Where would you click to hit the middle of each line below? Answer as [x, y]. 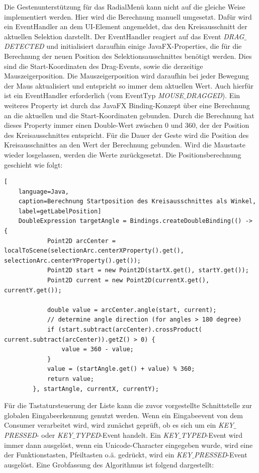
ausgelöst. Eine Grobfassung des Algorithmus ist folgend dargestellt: [109, 464]
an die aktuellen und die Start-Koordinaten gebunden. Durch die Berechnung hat [129, 115]
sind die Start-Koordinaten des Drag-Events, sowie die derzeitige [104, 66]
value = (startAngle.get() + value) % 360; [121, 369]
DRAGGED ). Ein [213, 95]
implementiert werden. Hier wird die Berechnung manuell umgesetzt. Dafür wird [128, 16]
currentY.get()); [33, 290]
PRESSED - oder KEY [38, 435]
